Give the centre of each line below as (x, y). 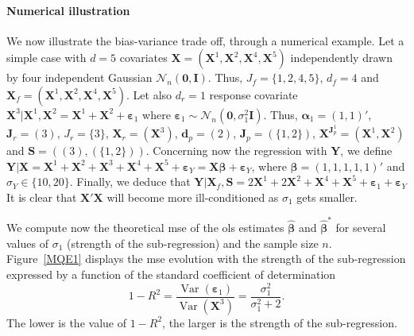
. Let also (149, 94)
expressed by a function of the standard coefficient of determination (171, 274)
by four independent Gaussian (79, 77)
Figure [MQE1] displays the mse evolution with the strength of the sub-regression (206, 259)
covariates (143, 58)
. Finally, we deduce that (130, 182)
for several (361, 228)
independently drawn (341, 58)
